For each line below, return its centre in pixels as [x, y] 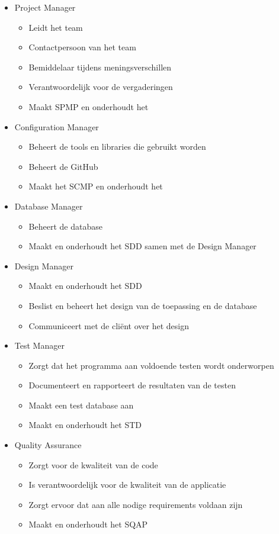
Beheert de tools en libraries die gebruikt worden [117, 147]
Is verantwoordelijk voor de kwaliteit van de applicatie [127, 485]
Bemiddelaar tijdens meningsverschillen [100, 67]
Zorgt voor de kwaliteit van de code [93, 464]
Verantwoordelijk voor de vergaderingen [101, 87]
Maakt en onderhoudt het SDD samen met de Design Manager [142, 246]
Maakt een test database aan [81, 405]
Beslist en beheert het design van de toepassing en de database [143, 305]
